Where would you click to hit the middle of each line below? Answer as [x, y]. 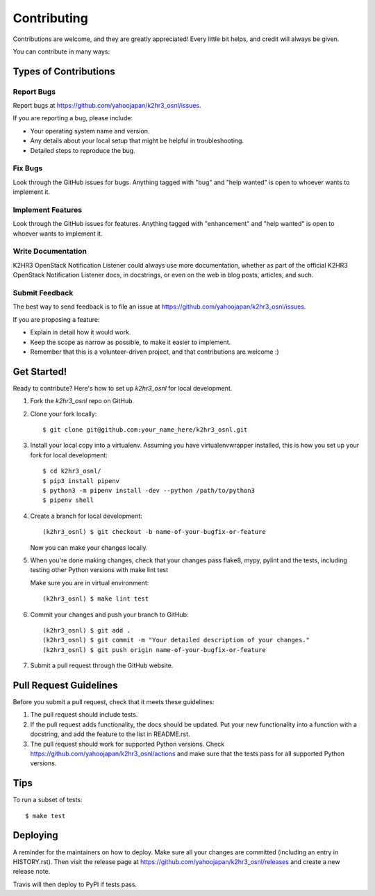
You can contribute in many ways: [61, 51]
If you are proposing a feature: [56, 319]
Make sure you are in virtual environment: [90, 583]
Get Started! [40, 372]
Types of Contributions [64, 71]
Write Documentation [50, 252]
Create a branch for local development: [86, 516]
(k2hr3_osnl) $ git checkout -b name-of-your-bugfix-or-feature [155, 532]
